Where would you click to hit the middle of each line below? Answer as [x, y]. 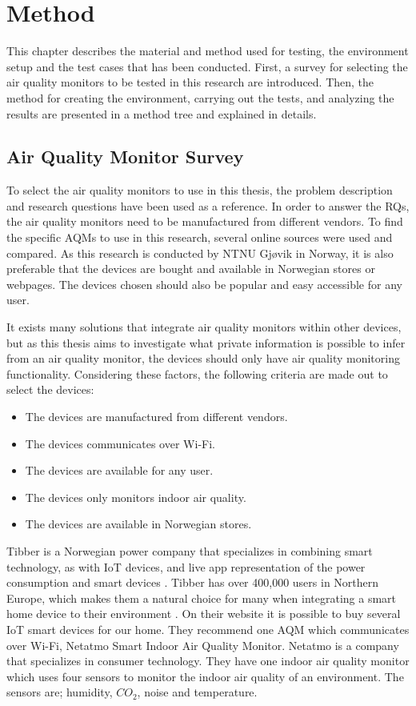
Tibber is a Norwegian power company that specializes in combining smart [190, 550]
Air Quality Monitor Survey [125, 156]
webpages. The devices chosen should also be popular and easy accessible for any [204, 284]
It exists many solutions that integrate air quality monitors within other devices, [204, 327]
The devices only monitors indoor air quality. [136, 497]
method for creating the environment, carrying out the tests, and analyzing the [200, 97]
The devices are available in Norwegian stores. [138, 524]
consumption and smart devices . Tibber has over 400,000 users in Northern [193, 582]
